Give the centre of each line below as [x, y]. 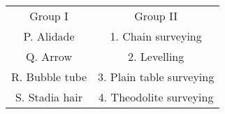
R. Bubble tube [49, 77]
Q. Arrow [49, 56]
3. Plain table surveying [156, 77]
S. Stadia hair [49, 97]
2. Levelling [156, 56]
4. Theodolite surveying [156, 97]
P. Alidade [49, 36]
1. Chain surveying [156, 36]
